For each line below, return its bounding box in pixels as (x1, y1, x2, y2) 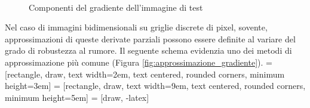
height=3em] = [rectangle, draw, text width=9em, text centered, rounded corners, (5, 79, 306, 92)
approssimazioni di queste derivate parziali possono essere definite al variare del (5, 32, 296, 45)
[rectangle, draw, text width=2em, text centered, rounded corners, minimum (5, 67, 285, 80)
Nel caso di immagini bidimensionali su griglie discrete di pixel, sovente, (5, 21, 268, 33)
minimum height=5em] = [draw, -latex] (5, 91, 149, 103)
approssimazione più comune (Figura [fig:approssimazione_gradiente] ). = (5, 55, 272, 68)
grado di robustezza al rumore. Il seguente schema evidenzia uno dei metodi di (5, 44, 292, 57)
